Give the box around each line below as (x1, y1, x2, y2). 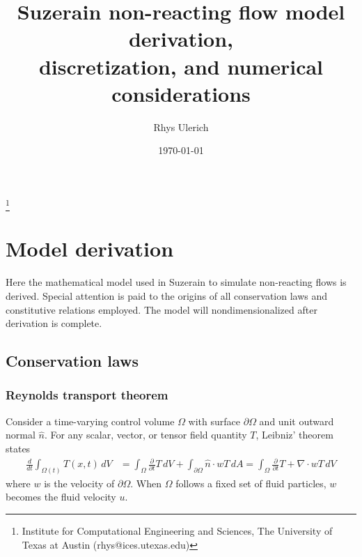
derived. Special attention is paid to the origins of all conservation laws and (6, 288, 328, 303)
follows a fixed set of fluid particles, (175, 475, 326, 490)
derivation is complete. (6, 316, 102, 330)
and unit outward (259, 413, 334, 428)
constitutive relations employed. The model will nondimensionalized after (6, 302, 317, 316)
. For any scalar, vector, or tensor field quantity (44, 427, 247, 442)
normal (6, 427, 36, 442)
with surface (188, 413, 241, 428)
